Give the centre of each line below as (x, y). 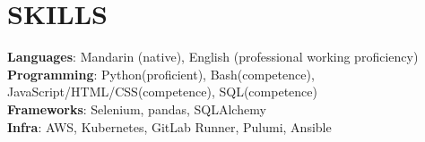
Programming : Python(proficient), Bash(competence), (161, 74)
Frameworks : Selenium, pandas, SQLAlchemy (137, 109)
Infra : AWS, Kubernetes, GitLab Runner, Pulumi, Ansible (169, 126)
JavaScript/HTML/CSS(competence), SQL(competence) (162, 92)
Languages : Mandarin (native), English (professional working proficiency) (213, 57)
